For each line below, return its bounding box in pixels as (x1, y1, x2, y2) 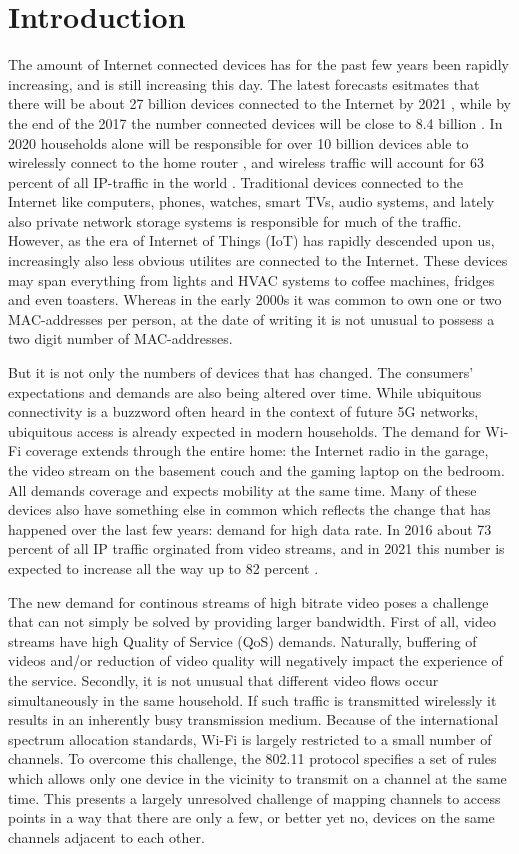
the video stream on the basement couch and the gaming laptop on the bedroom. (8, 460, 505, 480)
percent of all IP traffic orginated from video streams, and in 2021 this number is (8, 538, 505, 559)
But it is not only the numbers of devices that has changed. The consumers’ (8, 362, 474, 383)
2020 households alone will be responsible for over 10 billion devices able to (8, 132, 469, 153)
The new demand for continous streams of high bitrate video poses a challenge (8, 591, 489, 612)
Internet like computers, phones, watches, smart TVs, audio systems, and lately (8, 191, 495, 212)
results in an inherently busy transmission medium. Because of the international (8, 709, 499, 730)
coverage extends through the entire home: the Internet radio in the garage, (25, 440, 489, 461)
